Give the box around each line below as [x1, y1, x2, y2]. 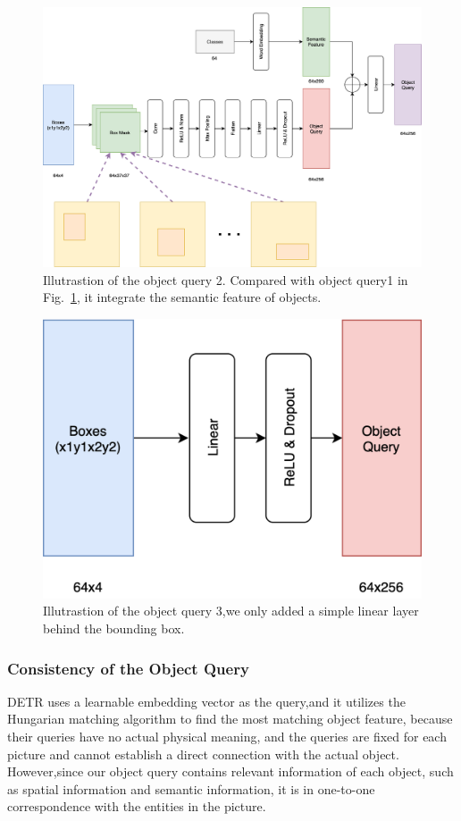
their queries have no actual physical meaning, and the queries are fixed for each [7, 727, 447, 746]
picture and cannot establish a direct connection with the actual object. [7, 744, 399, 763]
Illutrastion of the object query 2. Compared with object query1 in [43, 270, 408, 289]
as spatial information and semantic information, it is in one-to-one [7, 779, 375, 798]
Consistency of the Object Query [7, 657, 249, 679]
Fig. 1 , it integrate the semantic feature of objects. [43, 288, 322, 306]
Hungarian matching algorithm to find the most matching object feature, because [7, 709, 453, 728]
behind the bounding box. [43, 619, 185, 638]
